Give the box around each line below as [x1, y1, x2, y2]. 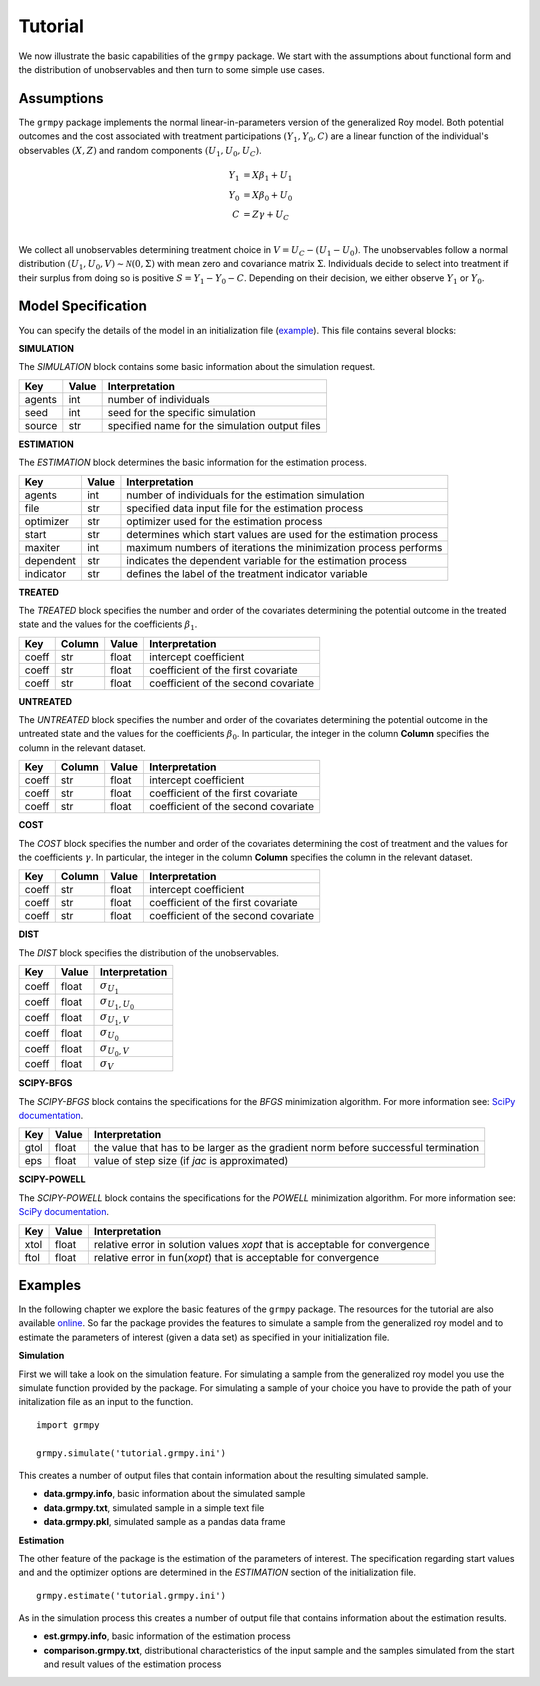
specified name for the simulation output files [107, 418, 321, 432]
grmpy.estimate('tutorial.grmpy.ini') [36, 1590, 227, 1601]
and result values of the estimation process [43, 1658, 222, 1670]
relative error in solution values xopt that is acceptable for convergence [93, 1237, 430, 1251]
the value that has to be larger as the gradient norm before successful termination [93, 1141, 480, 1155]
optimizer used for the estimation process [126, 514, 323, 528]
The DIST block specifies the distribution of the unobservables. [18, 946, 280, 959]
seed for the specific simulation [107, 405, 256, 419]
